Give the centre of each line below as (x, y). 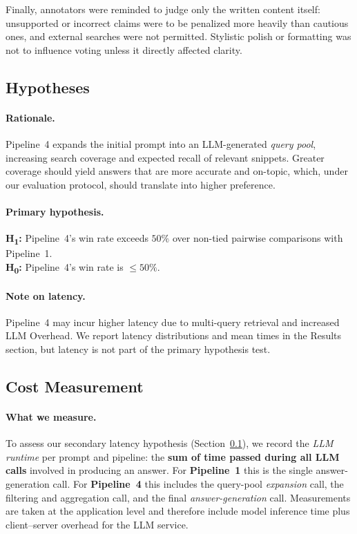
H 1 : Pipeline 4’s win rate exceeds (77, 239)
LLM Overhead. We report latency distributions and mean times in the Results (174, 335)
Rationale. (30, 117)
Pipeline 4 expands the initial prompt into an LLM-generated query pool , (161, 143)
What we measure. (51, 416)
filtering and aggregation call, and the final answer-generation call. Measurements (178, 497)
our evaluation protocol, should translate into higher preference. (141, 184)
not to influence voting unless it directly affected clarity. (124, 49)
